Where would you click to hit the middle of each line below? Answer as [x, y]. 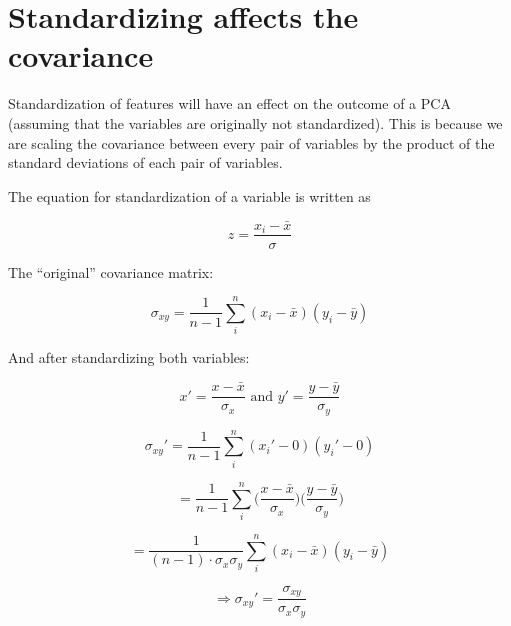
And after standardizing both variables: [129, 357]
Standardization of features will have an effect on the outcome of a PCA [229, 103]
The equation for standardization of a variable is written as [189, 195]
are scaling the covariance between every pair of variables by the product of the [251, 142]
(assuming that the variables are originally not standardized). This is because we [255, 122]
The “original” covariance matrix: [111, 271]
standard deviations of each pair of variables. [145, 162]
